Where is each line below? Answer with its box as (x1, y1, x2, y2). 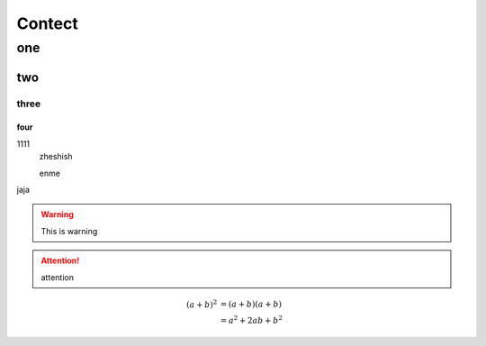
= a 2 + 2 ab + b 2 (220, 314, 283, 326)
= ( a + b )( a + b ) (220, 299, 283, 310)
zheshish (39, 151, 73, 162)
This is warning (40, 225, 98, 236)
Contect (16, 14, 78, 33)
